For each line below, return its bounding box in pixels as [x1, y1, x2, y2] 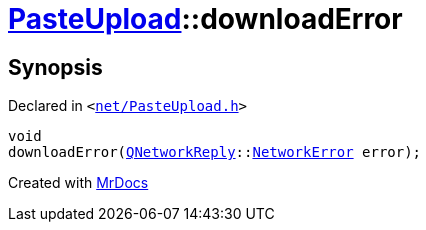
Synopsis [8, 54, 103, 80]
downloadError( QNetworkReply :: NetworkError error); [8, 144, 422, 161]
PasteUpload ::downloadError [8, 2, 403, 36]
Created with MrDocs [8, 174, 149, 192]
